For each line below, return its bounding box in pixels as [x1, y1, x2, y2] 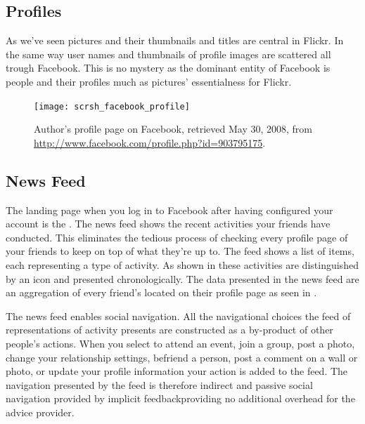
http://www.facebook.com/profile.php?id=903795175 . [34, 135, 266, 150]
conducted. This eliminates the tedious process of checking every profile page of [6, 230, 348, 244]
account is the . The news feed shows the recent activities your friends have [6, 216, 331, 231]
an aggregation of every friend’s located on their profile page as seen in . [6, 285, 317, 300]
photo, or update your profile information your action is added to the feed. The [6, 364, 348, 378]
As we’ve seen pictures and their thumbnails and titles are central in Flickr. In [6, 33, 344, 48]
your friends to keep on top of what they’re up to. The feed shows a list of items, [6, 244, 354, 258]
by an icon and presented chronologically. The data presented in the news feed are [6, 271, 359, 286]
